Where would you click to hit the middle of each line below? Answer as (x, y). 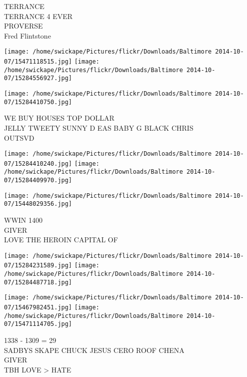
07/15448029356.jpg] (38, 204)
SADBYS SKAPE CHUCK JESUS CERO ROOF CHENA (94, 350)
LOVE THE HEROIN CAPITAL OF (61, 240)
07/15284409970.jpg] (38, 180)
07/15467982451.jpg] (38, 308)
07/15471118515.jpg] (38, 62)
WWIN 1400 (23, 220)
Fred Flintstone (27, 35)
